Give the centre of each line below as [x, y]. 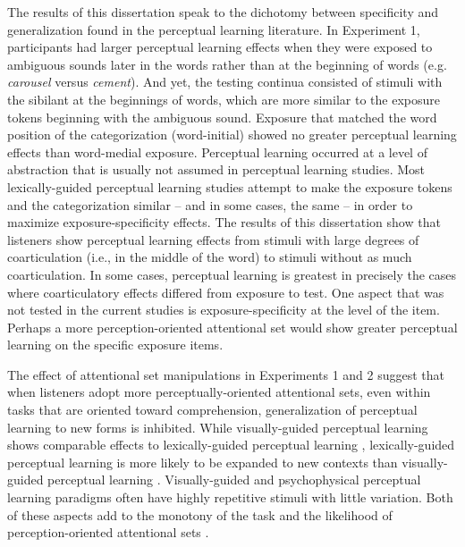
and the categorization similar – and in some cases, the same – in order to [210, 204]
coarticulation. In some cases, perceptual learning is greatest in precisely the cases [232, 274]
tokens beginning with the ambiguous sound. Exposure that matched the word [222, 117]
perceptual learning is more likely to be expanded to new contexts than [203, 462]
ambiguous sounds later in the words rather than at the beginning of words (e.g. [227, 64]
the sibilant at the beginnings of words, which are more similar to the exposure [224, 99]
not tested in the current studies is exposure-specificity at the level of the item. [224, 310]
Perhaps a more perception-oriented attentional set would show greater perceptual [232, 327]
